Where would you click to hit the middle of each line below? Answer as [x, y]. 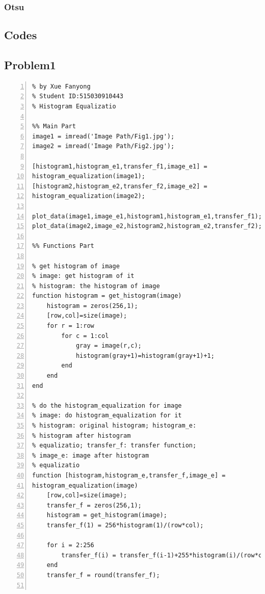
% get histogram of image [76, 266]
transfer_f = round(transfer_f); [103, 575]
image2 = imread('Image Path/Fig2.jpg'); [103, 146]
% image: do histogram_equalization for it [107, 416]
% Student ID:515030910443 [78, 96]
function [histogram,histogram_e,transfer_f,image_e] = [129, 475]
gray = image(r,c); [109, 346]
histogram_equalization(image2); [89, 196]
